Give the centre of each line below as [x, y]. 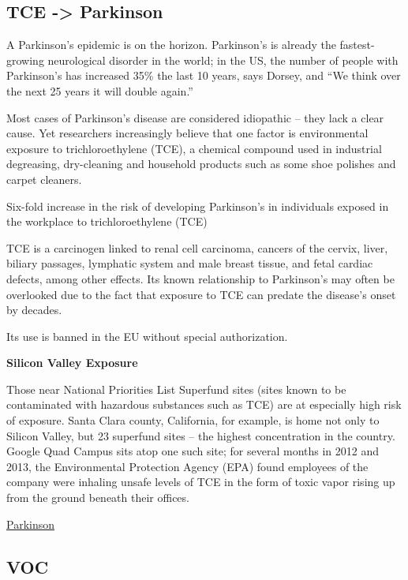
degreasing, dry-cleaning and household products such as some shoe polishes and [201, 164]
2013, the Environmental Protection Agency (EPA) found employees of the [187, 466]
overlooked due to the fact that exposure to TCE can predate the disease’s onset [201, 294]
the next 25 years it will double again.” [100, 90]
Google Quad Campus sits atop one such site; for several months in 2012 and [193, 451]
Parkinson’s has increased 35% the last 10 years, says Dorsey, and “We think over [204, 75]
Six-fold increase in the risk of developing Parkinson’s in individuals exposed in [198, 206]
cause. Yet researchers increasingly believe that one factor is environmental [187, 133]
